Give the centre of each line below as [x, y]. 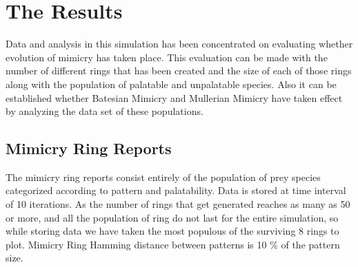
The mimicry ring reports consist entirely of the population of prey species [163, 177]
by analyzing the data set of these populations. [105, 111]
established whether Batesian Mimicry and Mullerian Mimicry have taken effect [174, 97]
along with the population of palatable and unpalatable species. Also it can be [171, 84]
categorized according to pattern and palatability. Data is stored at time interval [176, 190]
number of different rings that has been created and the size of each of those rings [179, 71]
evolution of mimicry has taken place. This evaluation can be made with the [167, 57]
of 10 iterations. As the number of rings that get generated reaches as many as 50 [178, 204]
